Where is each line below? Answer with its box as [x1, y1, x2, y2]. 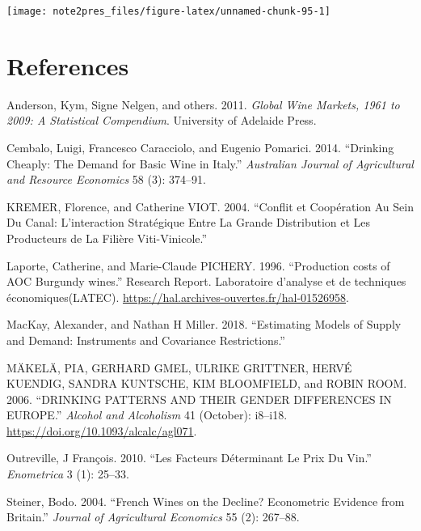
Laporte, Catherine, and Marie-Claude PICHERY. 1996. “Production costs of [6, 257, 390, 274]
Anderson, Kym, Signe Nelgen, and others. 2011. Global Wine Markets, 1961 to [6, 96, 400, 113]
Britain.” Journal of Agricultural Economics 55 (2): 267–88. [6, 508, 300, 525]
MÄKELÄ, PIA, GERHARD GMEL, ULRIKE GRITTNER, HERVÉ [6, 359, 352, 376]
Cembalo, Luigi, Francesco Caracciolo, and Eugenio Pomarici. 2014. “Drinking [6, 138, 394, 155]
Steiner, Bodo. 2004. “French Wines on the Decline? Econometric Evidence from [6, 492, 405, 509]
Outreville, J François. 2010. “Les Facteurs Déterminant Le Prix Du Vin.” [6, 449, 372, 466]
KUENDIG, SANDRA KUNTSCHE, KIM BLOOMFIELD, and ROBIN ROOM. [6, 375, 407, 392]
